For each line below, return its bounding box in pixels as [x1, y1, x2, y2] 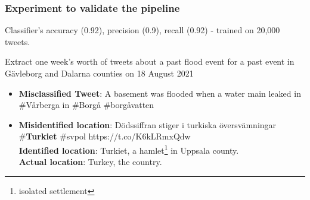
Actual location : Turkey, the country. [18, 155, 162, 168]
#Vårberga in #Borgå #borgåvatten [18, 99, 154, 111]
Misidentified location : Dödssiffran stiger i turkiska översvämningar [18, 118, 277, 131]
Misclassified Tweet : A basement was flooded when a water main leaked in [18, 87, 301, 99]
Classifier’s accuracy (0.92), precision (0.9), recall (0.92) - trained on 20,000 [5, 24, 280, 36]
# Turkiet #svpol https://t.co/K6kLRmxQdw [18, 130, 191, 142]
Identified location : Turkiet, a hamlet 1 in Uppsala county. [18, 142, 239, 156]
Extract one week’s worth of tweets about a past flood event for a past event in [5, 55, 294, 68]
